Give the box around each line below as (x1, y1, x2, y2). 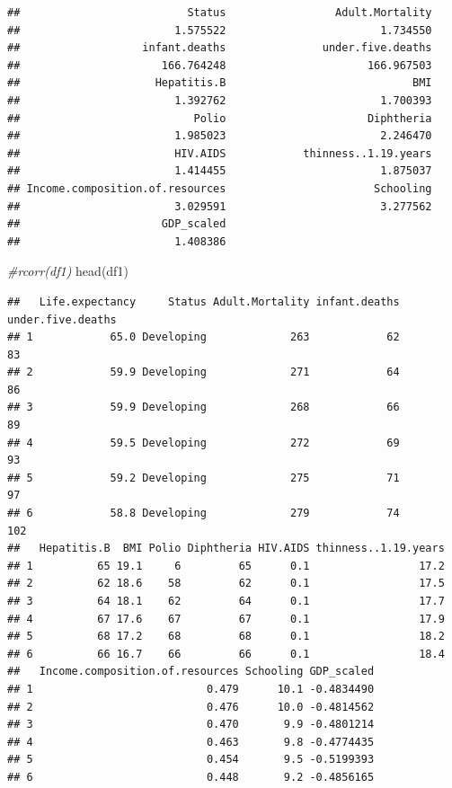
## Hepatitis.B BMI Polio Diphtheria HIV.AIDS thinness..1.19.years (7, 542, 445, 555)
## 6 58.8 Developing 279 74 (7, 507, 400, 520)
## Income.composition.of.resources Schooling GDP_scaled (7, 665, 375, 678)
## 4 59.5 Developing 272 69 (7, 436, 400, 449)
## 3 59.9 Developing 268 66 (7, 401, 400, 414)
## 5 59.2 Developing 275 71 (7, 471, 400, 484)
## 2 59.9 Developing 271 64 (7, 366, 400, 379)
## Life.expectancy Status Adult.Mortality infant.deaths (7, 295, 400, 308)
